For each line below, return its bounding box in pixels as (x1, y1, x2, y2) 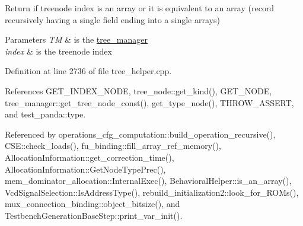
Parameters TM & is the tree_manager (5, 33, 148, 46)
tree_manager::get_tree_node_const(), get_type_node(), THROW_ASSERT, (5, 96, 294, 109)
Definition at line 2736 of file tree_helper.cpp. (5, 65, 172, 77)
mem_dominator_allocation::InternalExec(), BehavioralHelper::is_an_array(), (5, 174, 292, 187)
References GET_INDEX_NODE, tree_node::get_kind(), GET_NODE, (5, 84, 272, 97)
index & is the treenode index (5, 44, 112, 57)
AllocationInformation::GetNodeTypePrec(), (5, 163, 166, 175)
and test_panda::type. (5, 108, 86, 120)
